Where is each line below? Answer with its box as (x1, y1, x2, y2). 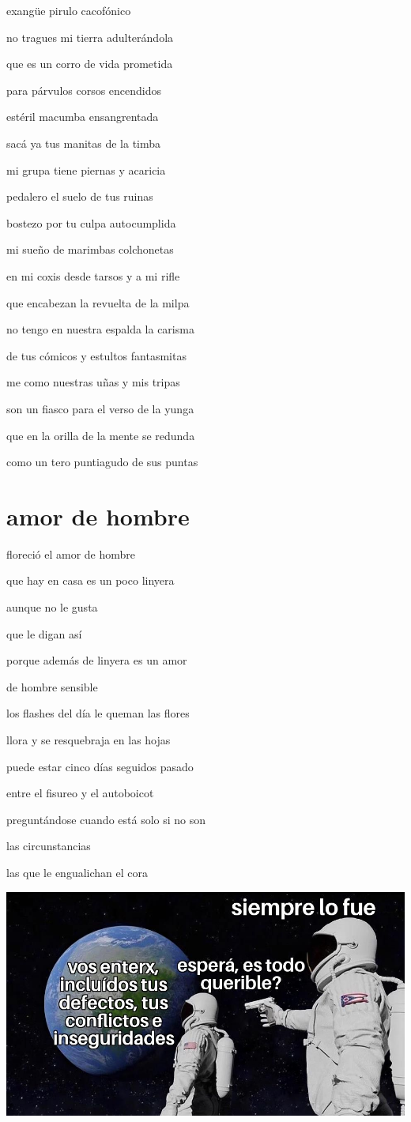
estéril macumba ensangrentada (6, 108, 159, 125)
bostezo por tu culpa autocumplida (6, 214, 176, 231)
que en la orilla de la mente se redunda (6, 427, 195, 443)
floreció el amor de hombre (6, 545, 136, 562)
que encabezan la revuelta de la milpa (6, 294, 190, 311)
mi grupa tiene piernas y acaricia (6, 161, 166, 178)
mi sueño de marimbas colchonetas (6, 241, 174, 258)
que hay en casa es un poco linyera (6, 572, 175, 589)
